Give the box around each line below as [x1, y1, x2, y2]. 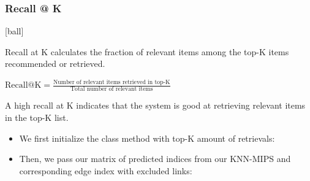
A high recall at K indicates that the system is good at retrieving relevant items [5, 99, 306, 112]
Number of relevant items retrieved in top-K [53, 79, 170, 85]
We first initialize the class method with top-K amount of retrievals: [19, 131, 275, 144]
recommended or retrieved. [5, 57, 105, 70]
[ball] [5, 25, 24, 37]
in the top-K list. [5, 110, 69, 123]
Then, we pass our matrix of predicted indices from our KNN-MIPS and [19, 152, 291, 165]
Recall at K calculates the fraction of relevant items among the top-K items [5, 45, 289, 58]
